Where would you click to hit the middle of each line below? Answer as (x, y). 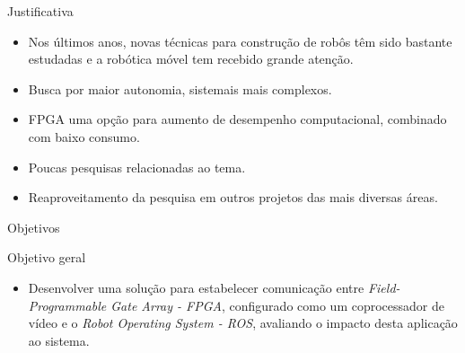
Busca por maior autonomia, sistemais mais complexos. (180, 88)
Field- (384, 287)
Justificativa (40, 11)
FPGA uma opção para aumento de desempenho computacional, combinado (237, 119)
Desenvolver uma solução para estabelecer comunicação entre (196, 287)
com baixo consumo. (84, 136)
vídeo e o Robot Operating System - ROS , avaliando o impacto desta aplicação (243, 323)
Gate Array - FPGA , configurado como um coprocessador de (277, 305)
